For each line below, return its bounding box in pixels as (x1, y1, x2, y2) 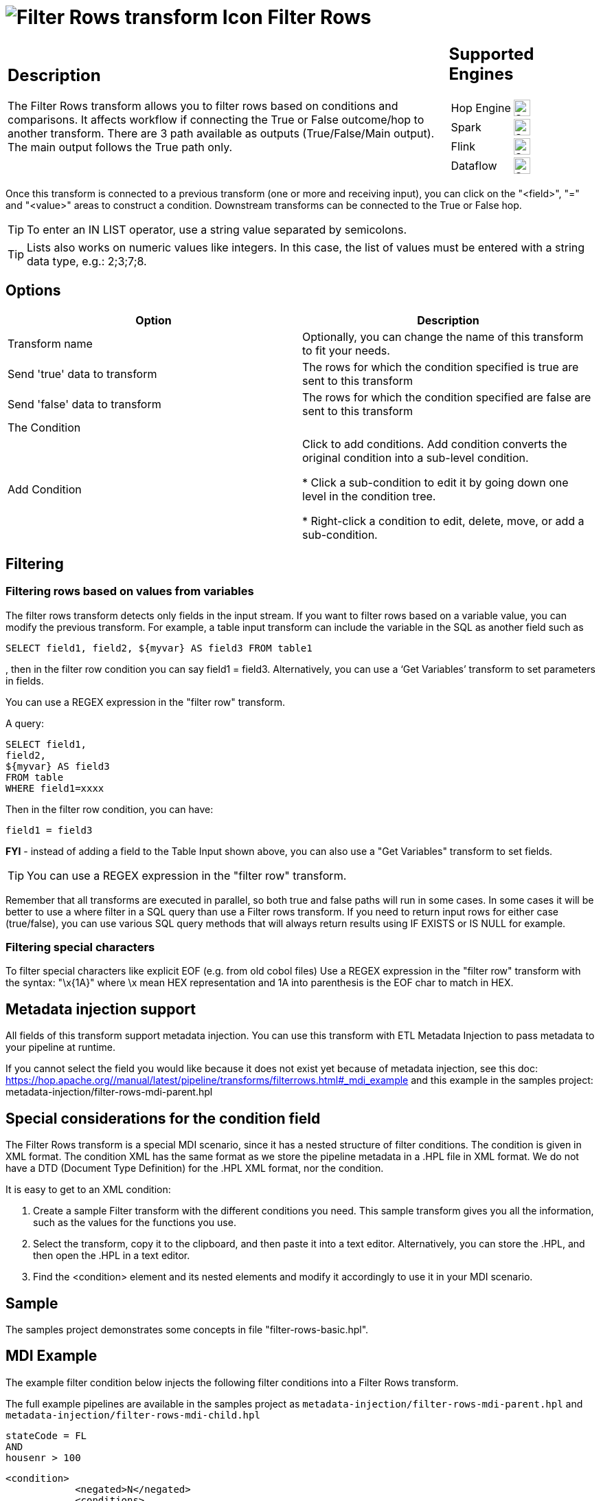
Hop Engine (451, 100, 511, 115)
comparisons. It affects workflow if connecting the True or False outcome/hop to (8, 113, 424, 127)
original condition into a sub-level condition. (302, 450, 529, 465)
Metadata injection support (5, 1000, 196, 1018)
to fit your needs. (302, 343, 390, 357)
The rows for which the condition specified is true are (302, 359, 579, 374)
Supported (449, 43, 534, 64)
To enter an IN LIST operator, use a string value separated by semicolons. (27, 222, 407, 236)
